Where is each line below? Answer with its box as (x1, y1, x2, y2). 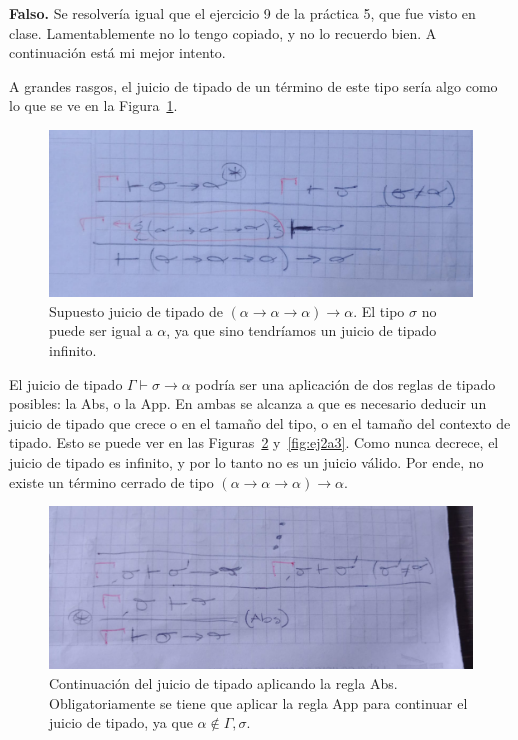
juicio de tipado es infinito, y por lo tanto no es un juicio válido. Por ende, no (9, 452, 484, 472)
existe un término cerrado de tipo (9, 471, 214, 492)
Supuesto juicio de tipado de (49, 300, 223, 321)
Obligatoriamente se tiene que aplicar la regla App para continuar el (49, 692, 468, 713)
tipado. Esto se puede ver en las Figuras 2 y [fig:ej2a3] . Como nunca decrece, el (9, 432, 499, 453)
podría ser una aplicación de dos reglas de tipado (195, 373, 496, 394)
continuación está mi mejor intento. (9, 42, 226, 63)
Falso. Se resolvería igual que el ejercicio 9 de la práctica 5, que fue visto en (9, 3, 476, 23)
